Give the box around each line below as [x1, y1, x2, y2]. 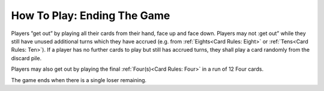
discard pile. [11, 54, 42, 62]
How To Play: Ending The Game [11, 9, 170, 22]
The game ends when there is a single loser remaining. [11, 76, 147, 83]
